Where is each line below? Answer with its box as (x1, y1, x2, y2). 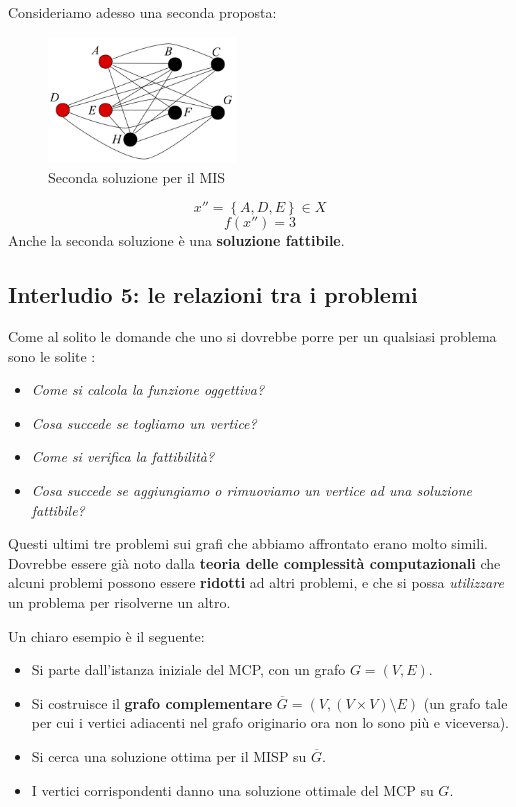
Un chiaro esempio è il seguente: (8, 625, 205, 646)
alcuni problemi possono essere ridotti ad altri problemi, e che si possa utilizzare (8, 572, 504, 593)
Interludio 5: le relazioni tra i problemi (8, 279, 418, 310)
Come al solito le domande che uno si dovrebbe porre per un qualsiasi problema (8, 326, 497, 347)
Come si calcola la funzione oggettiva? (31, 379, 265, 400)
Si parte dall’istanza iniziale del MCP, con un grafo (31, 659, 346, 680)
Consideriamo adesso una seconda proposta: (8, 2, 277, 22)
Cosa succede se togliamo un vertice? (31, 412, 257, 433)
